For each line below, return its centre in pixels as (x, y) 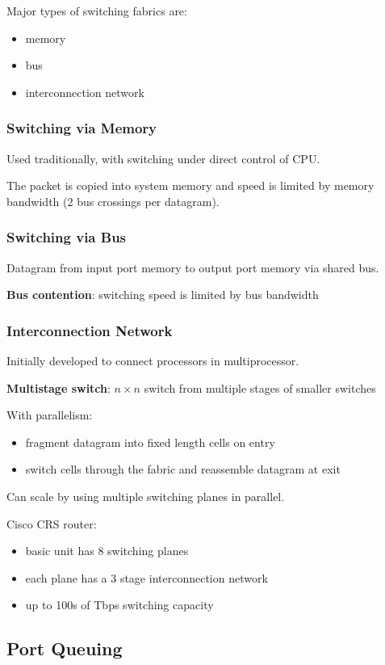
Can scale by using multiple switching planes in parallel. (146, 496)
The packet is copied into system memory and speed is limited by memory (190, 185)
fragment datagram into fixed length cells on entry (150, 442)
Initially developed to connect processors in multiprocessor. (153, 360)
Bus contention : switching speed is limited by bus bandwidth (163, 295)
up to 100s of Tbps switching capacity (119, 605)
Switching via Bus (67, 237)
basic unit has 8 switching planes (107, 551)
